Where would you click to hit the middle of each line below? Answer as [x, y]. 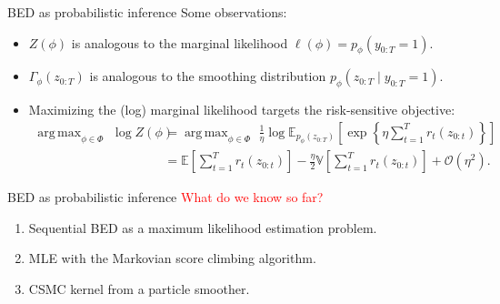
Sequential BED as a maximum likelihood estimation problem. [203, 227]
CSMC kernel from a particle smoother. [139, 289]
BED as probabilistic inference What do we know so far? [165, 197]
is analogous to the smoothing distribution [208, 76]
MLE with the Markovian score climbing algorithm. [172, 258]
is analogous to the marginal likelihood [180, 42]
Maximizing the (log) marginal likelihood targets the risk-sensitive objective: [242, 110]
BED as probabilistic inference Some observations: [147, 12]
